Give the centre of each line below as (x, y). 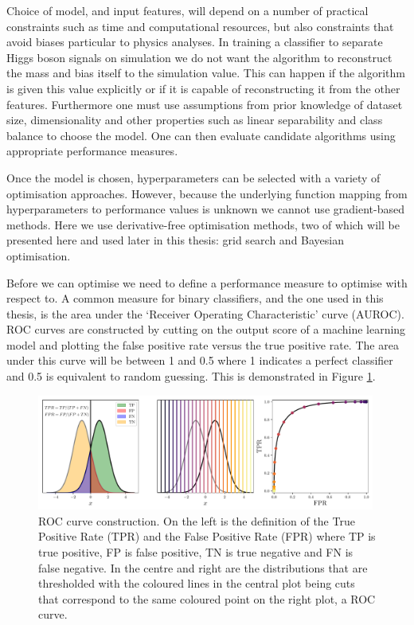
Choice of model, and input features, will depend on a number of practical (187, 10)
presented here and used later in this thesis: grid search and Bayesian (176, 240)
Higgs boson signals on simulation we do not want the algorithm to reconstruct (199, 57)
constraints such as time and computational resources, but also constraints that (200, 26)
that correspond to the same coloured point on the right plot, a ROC (207, 598)
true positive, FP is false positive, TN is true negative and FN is (196, 551)
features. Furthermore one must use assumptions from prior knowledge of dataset (205, 104)
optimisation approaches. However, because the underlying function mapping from (207, 193)
